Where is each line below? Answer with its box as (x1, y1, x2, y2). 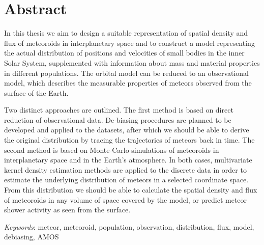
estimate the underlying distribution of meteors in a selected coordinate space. (4, 174, 249, 185)
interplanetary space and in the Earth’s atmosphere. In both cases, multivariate (4, 154, 252, 165)
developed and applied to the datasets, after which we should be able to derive (4, 124, 249, 135)
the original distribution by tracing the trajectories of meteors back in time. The (4, 134, 255, 145)
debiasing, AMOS (4, 231, 59, 242)
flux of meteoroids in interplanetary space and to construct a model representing (4, 37, 255, 48)
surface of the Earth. (4, 87, 69, 98)
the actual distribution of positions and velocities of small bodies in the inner (4, 47, 245, 58)
